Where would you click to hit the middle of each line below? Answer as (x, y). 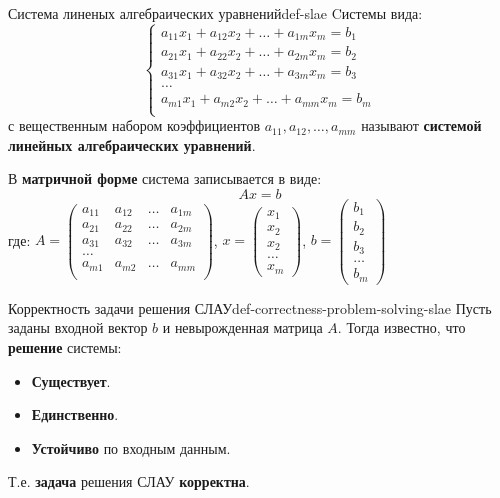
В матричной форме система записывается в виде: (165, 178)
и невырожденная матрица (242, 327)
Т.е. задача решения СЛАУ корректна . (129, 481)
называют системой (421, 125)
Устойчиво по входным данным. (131, 447)
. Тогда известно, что (401, 327)
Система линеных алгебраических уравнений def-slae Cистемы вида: (215, 13)
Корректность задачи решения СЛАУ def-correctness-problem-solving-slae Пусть (250, 307)
